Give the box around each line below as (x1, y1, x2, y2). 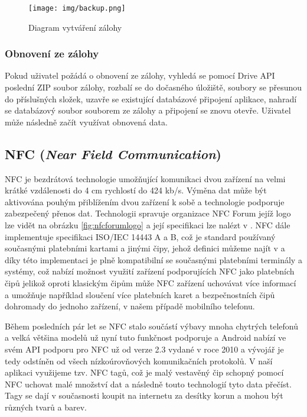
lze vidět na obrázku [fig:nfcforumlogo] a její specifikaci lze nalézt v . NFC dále (5, 219, 290, 231)
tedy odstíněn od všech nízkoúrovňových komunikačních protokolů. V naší (5, 354, 273, 367)
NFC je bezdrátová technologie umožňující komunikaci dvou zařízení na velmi (5, 172, 286, 185)
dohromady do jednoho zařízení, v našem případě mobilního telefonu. (5, 300, 255, 312)
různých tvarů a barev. (5, 400, 87, 413)
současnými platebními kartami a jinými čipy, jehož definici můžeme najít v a (5, 242, 285, 254)
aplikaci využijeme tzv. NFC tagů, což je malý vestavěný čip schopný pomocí (5, 366, 284, 379)
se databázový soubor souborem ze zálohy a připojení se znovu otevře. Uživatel (5, 104, 291, 117)
